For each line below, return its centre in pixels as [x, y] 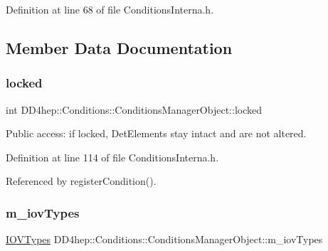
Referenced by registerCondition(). [81, 181]
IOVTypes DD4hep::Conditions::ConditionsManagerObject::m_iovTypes [164, 239]
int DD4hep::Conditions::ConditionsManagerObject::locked [134, 109]
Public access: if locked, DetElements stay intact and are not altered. [156, 133]
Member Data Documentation [119, 47]
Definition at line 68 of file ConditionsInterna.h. [110, 9]
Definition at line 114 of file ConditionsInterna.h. [112, 157]
